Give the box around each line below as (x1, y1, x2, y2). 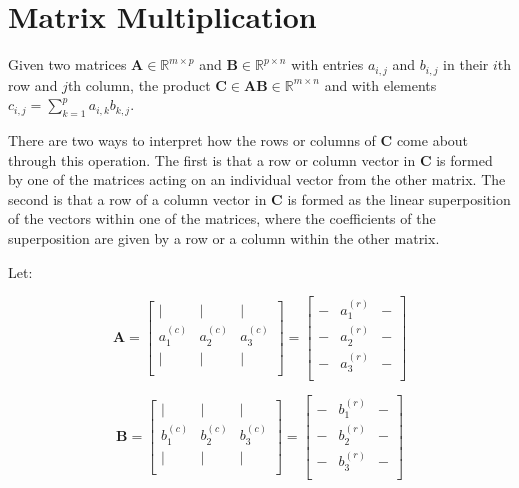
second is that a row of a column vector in (8, 188, 267, 209)
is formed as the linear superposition (287, 188, 511, 209)
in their (443, 54, 489, 75)
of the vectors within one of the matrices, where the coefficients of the (8, 208, 436, 229)
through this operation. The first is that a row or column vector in (8, 149, 416, 170)
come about (396, 129, 469, 150)
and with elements (324, 74, 437, 95)
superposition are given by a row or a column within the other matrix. (8, 227, 440, 248)
